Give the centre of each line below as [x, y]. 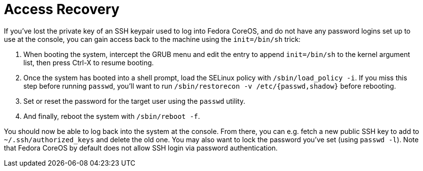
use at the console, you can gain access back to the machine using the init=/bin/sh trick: [152, 39]
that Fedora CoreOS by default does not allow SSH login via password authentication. [141, 148]
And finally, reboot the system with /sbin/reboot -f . [112, 116]
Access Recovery [62, 9]
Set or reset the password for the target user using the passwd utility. [134, 101]
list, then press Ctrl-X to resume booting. [89, 62]
